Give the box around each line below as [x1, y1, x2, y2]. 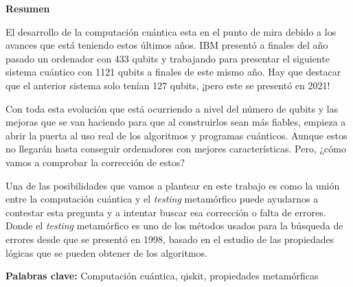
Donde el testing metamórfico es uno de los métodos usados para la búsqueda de [5, 218, 343, 233]
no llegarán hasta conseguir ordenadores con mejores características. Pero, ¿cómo [5, 141, 346, 156]
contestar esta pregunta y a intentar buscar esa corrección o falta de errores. [5, 205, 326, 219]
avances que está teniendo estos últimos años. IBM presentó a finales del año [5, 38, 328, 52]
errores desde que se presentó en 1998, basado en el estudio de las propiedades [5, 231, 334, 246]
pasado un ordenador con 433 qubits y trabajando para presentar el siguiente [5, 51, 330, 65]
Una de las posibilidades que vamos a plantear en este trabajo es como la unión [5, 178, 340, 192]
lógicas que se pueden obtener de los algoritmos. [5, 245, 207, 260]
